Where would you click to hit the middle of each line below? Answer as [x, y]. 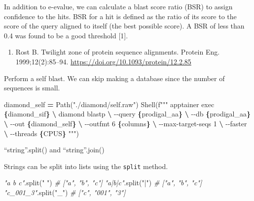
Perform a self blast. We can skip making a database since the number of [114, 78]
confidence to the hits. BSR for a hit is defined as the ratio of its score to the [120, 16]
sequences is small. [32, 88]
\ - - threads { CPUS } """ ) [41, 133]
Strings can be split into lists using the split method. [86, 166]
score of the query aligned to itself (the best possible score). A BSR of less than [124, 26]
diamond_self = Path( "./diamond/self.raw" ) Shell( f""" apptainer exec [109, 104]
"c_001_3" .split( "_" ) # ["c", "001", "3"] [65, 192]
